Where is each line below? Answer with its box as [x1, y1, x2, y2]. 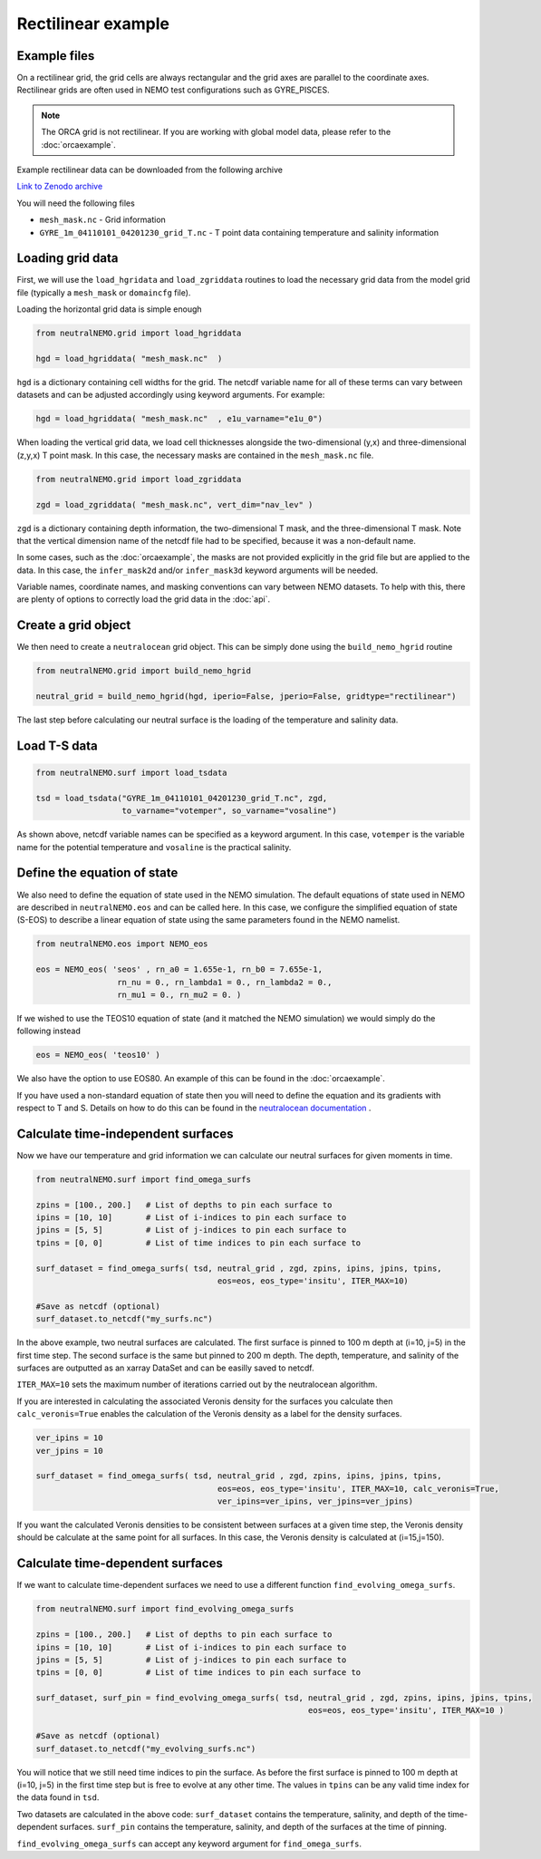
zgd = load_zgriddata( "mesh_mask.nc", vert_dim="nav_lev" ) [35, 499, 314, 509]
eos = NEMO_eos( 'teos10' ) [35, 1050, 160, 1060]
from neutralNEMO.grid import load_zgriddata [35, 474, 242, 484]
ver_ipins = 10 [35, 1433, 103, 1443]
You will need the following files [16, 198, 135, 208]
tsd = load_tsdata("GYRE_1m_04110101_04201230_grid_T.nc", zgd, [35, 793, 328, 803]
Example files [16, 48, 95, 63]
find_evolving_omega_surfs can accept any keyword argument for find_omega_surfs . [16, 1838, 362, 1849]
